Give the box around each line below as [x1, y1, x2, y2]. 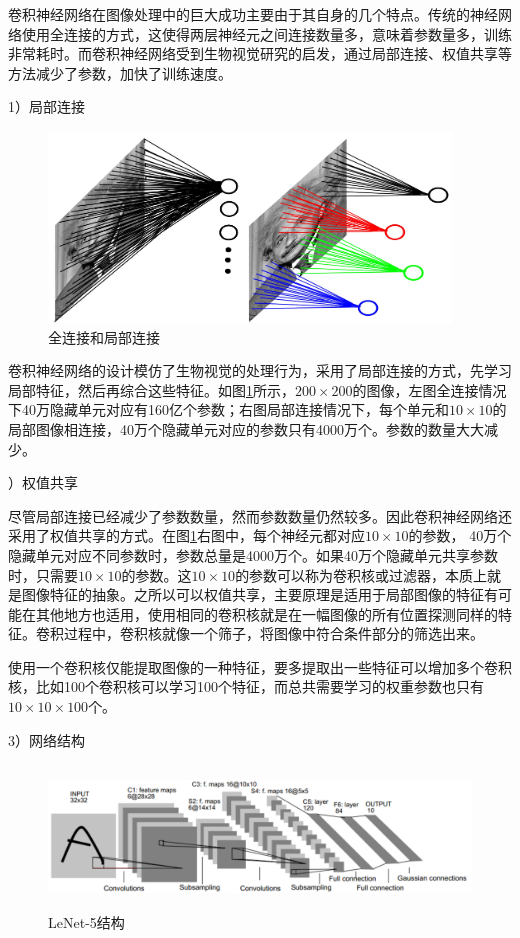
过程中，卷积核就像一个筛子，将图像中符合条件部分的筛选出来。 [63, 623, 484, 644]
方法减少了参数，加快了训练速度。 [8, 62, 232, 83]
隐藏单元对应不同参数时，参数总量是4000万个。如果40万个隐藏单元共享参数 [8, 544, 498, 565]
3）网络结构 [8, 729, 85, 750]
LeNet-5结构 [48, 911, 125, 932]
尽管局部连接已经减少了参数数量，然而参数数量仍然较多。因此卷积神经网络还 [8, 505, 512, 526]
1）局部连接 [8, 96, 85, 117]
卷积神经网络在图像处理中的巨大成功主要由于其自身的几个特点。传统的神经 [8, 4, 498, 24]
